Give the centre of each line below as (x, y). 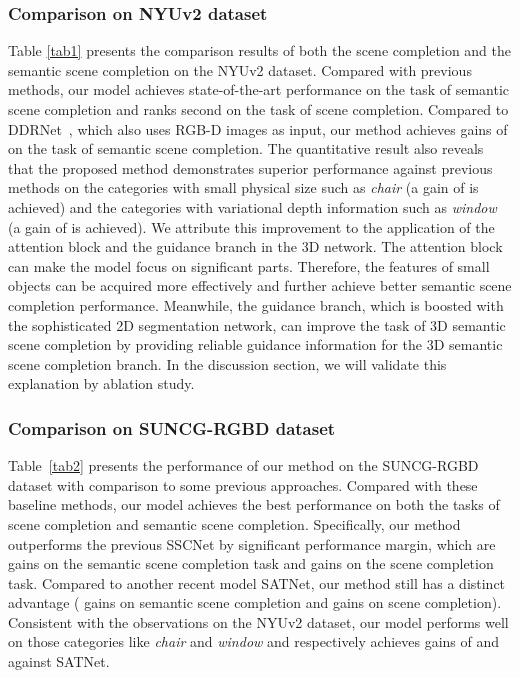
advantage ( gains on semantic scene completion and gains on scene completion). (255, 602)
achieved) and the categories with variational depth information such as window (252, 206)
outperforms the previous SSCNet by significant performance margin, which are (252, 543)
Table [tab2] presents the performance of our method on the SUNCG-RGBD (243, 465)
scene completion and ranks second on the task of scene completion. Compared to (258, 109)
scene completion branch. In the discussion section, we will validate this (227, 363)
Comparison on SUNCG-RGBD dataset (172, 427)
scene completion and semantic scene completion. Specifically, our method (234, 523)
